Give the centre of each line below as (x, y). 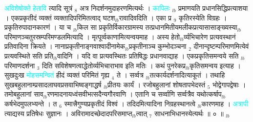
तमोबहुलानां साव (24, 94)
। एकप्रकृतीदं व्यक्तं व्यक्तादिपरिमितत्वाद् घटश (60, 17)
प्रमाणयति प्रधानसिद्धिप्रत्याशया (213, 8)
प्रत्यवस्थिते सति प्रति (29, 55)
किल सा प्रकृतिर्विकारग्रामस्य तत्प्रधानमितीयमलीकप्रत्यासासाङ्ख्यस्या (157, 27)
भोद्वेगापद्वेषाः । (229, 84)
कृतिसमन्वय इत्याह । (215, 65)
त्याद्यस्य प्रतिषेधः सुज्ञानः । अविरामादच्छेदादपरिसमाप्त (68, 113)
